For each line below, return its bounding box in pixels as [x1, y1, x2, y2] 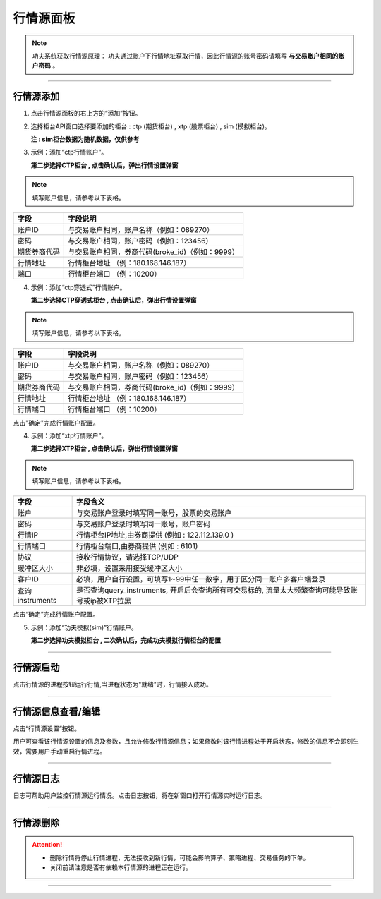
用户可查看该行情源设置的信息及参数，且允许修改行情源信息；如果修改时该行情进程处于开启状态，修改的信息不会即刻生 [13, 737, 359, 746]
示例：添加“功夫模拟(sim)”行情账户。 [30, 623, 138, 632]
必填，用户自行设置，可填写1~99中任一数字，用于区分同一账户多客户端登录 [76, 574, 326, 584]
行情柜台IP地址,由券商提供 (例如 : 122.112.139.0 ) [76, 530, 234, 540]
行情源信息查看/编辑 [13, 706, 101, 718]
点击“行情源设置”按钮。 [13, 724, 81, 733]
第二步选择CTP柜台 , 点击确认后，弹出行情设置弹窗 [30, 161, 179, 169]
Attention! [32, 840, 63, 849]
